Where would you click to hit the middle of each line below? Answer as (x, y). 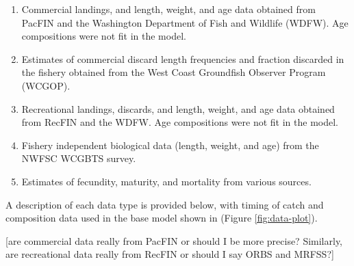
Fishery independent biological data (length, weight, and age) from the (170, 145)
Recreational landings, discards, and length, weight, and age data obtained (178, 108)
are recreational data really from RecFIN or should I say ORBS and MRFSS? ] (170, 254)
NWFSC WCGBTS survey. (79, 158)
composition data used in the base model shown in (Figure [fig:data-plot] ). (162, 218)
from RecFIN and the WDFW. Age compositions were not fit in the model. (180, 122)
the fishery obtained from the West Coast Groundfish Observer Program (174, 72)
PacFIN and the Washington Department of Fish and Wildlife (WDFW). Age (185, 22)
